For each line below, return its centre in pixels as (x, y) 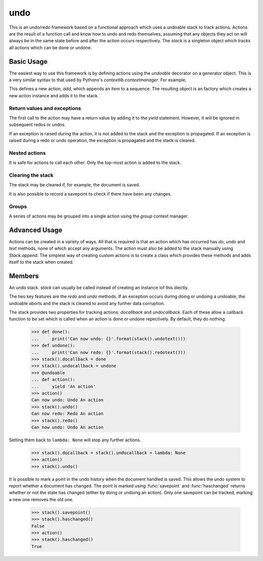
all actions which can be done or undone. (50, 47)
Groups (18, 206)
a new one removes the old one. (41, 499)
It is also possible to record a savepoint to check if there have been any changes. (90, 194)
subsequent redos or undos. (37, 125)
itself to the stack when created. (41, 262)
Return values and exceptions (45, 108)
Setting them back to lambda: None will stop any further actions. (75, 440)
